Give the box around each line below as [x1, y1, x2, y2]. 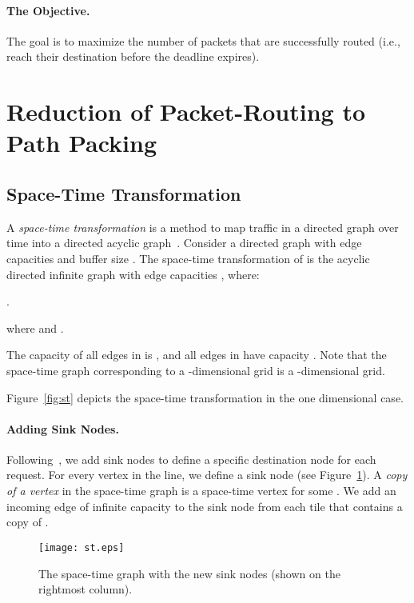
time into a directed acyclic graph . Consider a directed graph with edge [6, 234, 362, 251]
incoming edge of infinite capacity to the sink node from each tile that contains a [6, 497, 403, 514]
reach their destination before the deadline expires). [6, 48, 260, 65]
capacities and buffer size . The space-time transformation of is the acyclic [6, 250, 370, 266]
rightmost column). [38, 581, 133, 597]
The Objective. [6, 2, 90, 18]
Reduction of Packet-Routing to [6, 95, 366, 128]
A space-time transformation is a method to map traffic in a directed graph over [6, 218, 399, 235]
